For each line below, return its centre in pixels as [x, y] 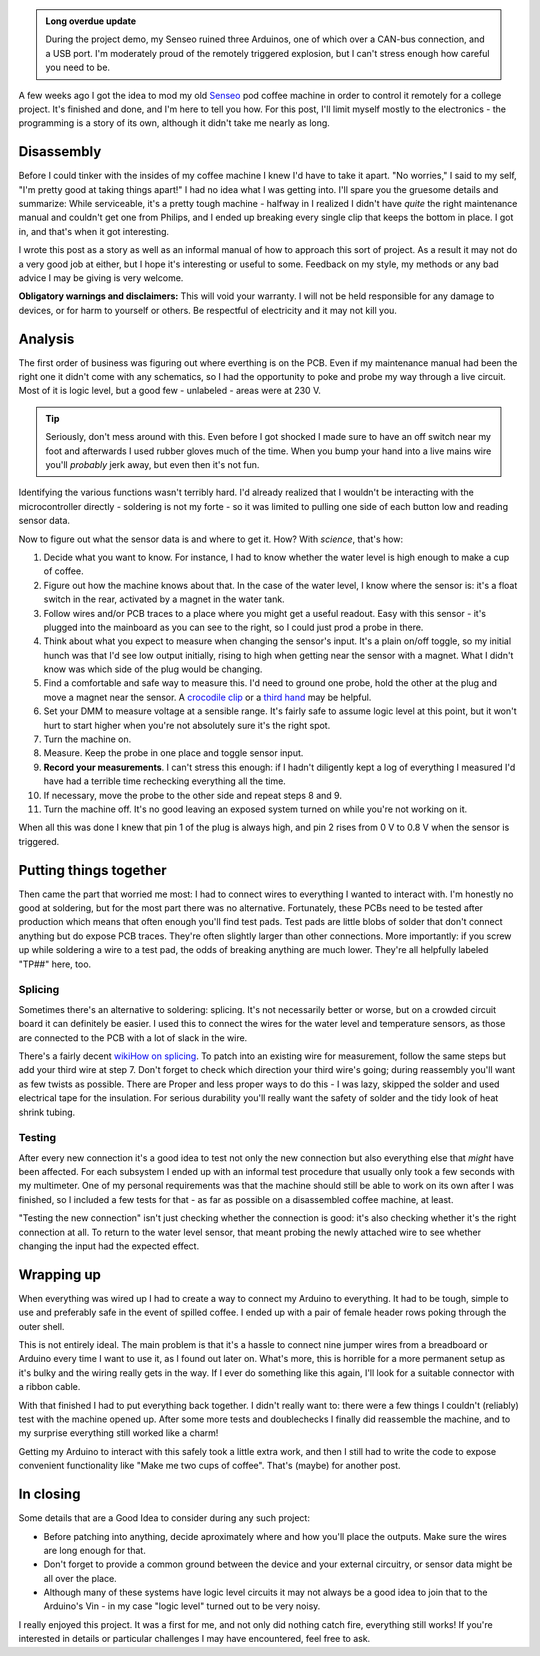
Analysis [46, 338]
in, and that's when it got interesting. [94, 231]
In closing [49, 1494]
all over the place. [80, 1578]
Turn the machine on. [87, 739]
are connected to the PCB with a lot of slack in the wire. [133, 1037]
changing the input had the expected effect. [109, 1246]
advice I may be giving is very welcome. [101, 277]
